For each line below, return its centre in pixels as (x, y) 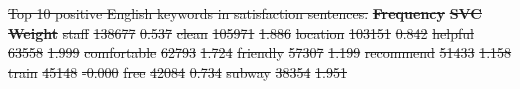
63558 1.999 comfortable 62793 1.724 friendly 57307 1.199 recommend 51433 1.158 (260, 52)
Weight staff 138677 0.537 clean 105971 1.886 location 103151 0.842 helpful (241, 32)
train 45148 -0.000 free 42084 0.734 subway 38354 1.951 (178, 71)
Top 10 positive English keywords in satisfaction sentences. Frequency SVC (245, 13)
